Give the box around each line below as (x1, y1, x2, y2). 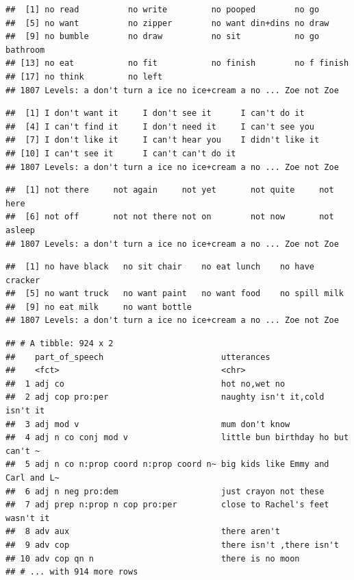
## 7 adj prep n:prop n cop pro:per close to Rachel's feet (5, 500, 329, 510)
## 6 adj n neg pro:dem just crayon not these (5, 486, 325, 496)
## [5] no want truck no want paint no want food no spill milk (5, 289, 344, 299)
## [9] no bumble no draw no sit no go (5, 32, 320, 42)
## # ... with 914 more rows (5, 567, 138, 577)
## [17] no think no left (5, 71, 163, 82)
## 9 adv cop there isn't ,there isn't (5, 540, 339, 550)
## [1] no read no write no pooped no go (5, 5, 320, 14)
